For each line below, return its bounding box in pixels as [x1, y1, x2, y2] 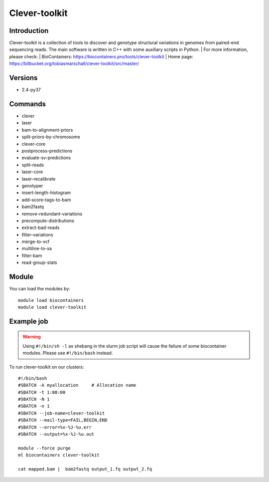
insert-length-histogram [21, 190, 71, 196]
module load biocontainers [18, 297, 84, 303]
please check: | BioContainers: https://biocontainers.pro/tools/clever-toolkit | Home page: [9, 53, 194, 59]
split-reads [21, 162, 44, 168]
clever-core [21, 141, 46, 147]
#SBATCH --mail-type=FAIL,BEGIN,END [18, 417, 108, 423]
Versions [9, 74, 38, 82]
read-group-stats [21, 259, 57, 265]
